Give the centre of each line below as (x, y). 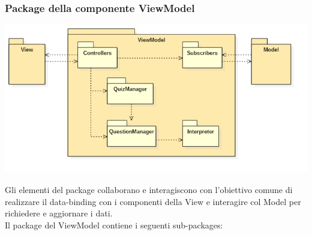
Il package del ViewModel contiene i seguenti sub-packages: (114, 225)
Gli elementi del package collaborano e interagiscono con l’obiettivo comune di (149, 190)
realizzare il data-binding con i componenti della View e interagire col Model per (153, 201)
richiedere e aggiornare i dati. (59, 213)
